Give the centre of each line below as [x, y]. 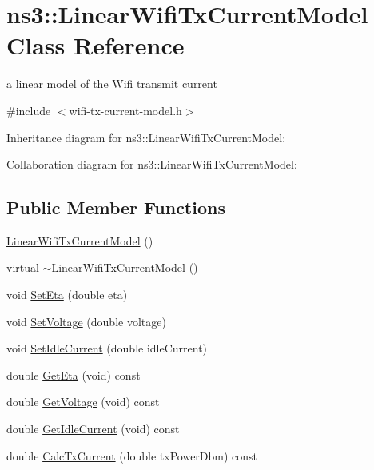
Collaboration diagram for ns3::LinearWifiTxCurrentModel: [152, 164]
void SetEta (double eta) [67, 295]
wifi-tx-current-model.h [125, 110]
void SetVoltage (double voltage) [86, 321]
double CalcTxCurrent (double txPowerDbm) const [132, 455]
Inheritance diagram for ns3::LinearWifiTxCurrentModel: [146, 137]
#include [29, 110]
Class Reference [95, 45]
